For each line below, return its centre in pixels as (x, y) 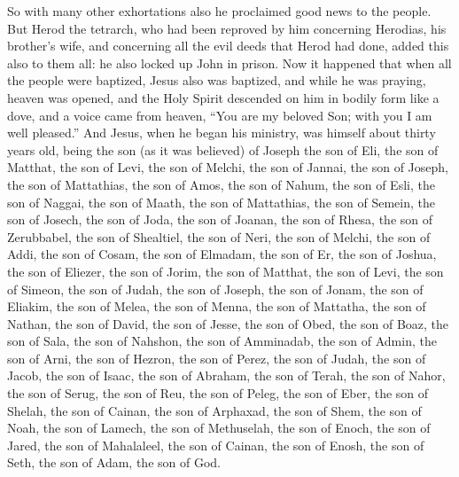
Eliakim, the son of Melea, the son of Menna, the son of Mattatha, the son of (217, 306)
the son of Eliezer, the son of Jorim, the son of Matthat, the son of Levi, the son (226, 271)
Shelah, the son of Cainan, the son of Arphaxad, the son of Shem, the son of (214, 410)
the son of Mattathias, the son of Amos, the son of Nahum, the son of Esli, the (221, 184)
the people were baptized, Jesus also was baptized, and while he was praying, (217, 80)
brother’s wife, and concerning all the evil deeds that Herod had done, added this (228, 46)
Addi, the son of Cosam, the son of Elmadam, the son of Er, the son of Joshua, (222, 254)
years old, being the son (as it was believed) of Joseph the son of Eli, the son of (223, 149)
